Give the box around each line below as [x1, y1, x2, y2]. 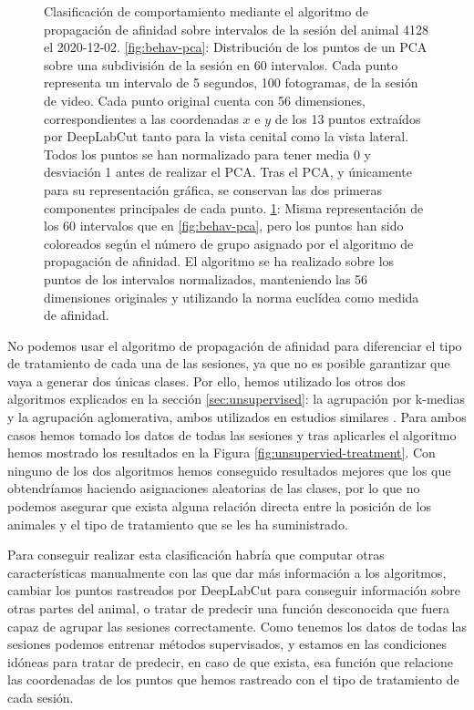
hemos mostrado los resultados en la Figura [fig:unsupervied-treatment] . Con [7, 443, 436, 462]
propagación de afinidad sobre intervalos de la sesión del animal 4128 [44, 19, 428, 38]
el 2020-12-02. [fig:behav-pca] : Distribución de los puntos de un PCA [44, 37, 428, 57]
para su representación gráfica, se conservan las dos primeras [44, 180, 382, 199]
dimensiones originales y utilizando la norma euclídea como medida [44, 287, 419, 306]
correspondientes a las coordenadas [44, 108, 239, 128]
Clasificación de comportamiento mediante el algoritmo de [44, 2, 368, 20]
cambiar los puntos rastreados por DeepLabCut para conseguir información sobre [7, 581, 461, 600]
